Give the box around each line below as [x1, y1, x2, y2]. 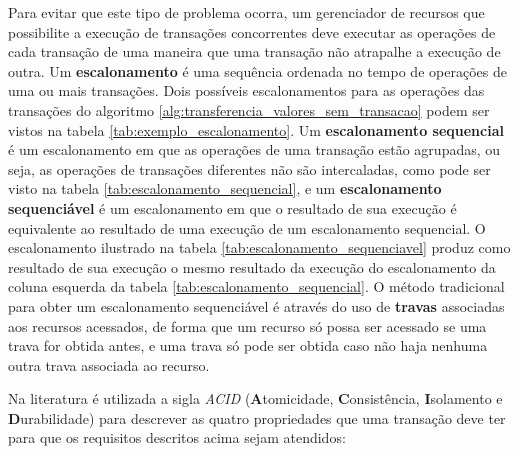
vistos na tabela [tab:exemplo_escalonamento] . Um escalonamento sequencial [8, 119, 504, 140]
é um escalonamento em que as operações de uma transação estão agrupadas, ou [8, 139, 501, 160]
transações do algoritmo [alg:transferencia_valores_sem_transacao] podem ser [8, 99, 490, 120]
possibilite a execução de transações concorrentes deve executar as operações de [8, 21, 496, 42]
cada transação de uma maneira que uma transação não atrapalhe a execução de [8, 41, 501, 62]
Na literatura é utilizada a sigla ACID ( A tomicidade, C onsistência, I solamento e [8, 388, 503, 409]
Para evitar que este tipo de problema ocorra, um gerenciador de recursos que [8, 2, 485, 22]
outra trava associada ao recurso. [8, 354, 210, 375]
